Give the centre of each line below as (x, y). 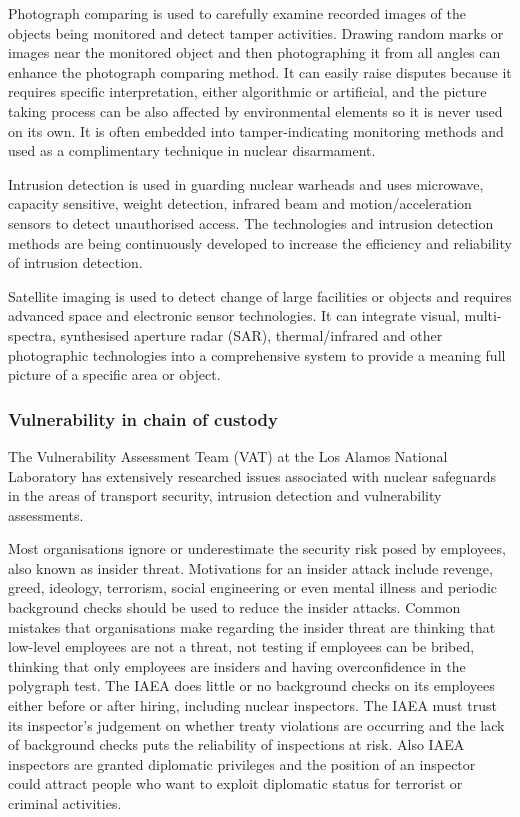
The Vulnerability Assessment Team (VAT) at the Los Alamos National (228, 455)
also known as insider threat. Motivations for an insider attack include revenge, (250, 567)
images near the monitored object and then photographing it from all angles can (254, 52)
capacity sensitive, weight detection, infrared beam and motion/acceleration (240, 203)
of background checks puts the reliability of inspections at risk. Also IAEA (236, 744)
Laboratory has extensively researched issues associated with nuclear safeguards (252, 475)
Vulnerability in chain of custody (143, 418)
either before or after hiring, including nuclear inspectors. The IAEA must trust (252, 705)
